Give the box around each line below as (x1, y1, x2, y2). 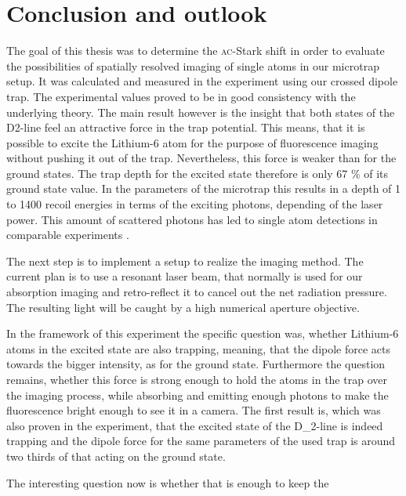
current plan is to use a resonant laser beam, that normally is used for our (6, 268, 363, 284)
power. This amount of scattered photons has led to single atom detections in (6, 211, 378, 227)
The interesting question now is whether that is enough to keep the (6, 474, 329, 491)
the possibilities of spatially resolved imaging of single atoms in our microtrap (6, 57, 379, 74)
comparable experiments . (6, 226, 129, 243)
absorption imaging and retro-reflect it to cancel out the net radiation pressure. (6, 284, 387, 300)
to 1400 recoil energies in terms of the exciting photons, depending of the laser (6, 196, 383, 212)
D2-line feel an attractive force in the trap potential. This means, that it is (6, 119, 365, 136)
